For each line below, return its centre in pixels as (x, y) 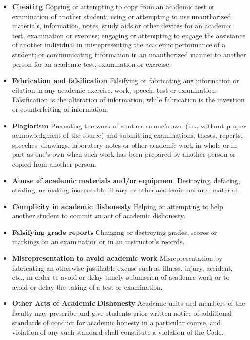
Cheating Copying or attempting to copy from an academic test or (113, 6)
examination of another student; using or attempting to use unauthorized (121, 16)
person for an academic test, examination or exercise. (91, 64)
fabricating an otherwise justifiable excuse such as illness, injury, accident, (122, 267)
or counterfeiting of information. (60, 109)
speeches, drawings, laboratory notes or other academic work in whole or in (125, 144)
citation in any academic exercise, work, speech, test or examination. (115, 90)
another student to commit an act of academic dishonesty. (99, 216)
